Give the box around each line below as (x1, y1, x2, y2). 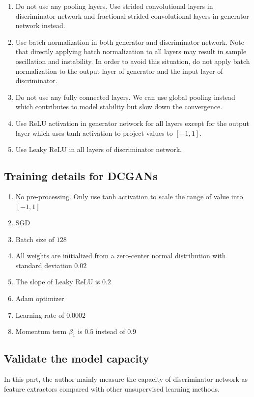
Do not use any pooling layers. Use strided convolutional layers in (15, 1, 213, 11)
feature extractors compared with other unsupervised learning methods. (4, 383, 220, 394)
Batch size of (15, 234, 55, 244)
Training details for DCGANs (4, 168, 158, 183)
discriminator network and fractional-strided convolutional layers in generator (15, 10, 249, 21)
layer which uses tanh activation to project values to (15, 127, 173, 138)
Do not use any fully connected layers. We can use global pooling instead (15, 92, 235, 102)
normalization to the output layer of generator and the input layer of (15, 65, 223, 76)
